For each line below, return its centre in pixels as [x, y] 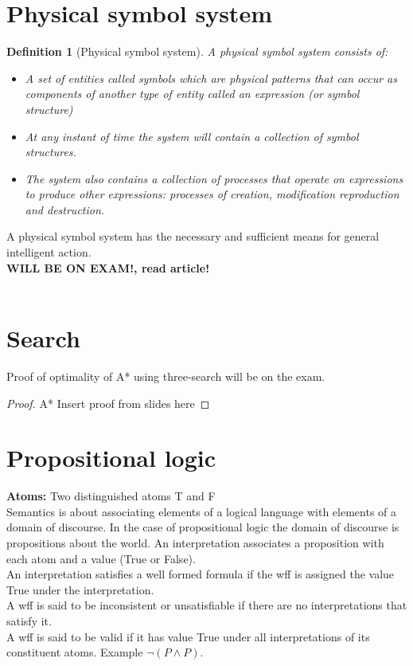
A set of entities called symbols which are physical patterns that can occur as [211, 78]
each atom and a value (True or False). [101, 558]
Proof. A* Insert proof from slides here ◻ [108, 403]
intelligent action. [49, 252]
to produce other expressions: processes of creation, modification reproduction [212, 194]
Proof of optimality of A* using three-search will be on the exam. [166, 376]
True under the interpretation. [80, 589]
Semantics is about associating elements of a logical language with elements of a [202, 511]
